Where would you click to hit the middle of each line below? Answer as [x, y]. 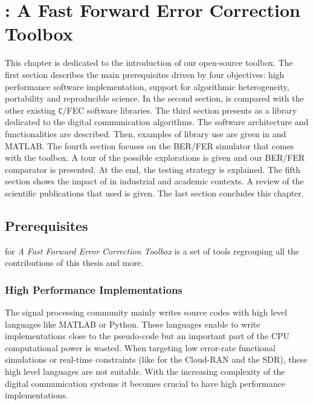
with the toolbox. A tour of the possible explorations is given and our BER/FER [155, 157]
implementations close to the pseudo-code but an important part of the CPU [147, 336]
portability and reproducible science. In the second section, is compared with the [154, 98]
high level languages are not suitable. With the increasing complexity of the [145, 371]
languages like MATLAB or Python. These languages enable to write [133, 324]
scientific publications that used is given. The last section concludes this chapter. [154, 193]
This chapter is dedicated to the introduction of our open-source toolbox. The [149, 63]
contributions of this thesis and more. [74, 263]
